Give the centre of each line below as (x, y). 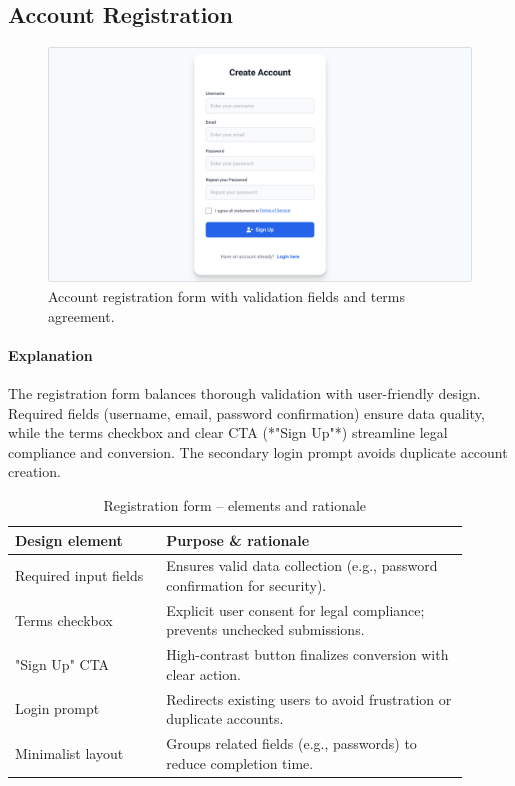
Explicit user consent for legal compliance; (295, 609)
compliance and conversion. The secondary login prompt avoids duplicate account (258, 451)
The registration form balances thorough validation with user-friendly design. (244, 392)
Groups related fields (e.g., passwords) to (291, 743)
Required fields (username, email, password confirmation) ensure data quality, (246, 412)
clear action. (203, 673)
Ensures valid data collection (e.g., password (302, 565)
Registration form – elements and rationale (235, 504)
